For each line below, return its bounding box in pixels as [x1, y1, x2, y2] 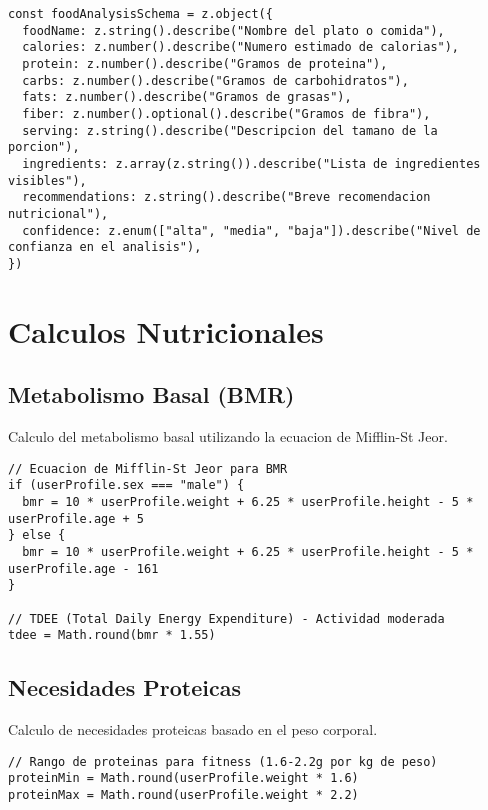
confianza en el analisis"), [8, 240, 202, 255]
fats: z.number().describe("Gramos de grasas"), [22, 90, 352, 105]
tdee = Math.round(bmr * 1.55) [8, 628, 216, 643]
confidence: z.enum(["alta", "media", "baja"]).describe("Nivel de [22, 223, 481, 238]
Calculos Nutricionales [8, 310, 324, 351]
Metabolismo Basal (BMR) [8, 379, 295, 410]
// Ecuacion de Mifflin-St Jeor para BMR [8, 461, 288, 476]
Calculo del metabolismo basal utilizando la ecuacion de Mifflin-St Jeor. [8, 426, 448, 447]
